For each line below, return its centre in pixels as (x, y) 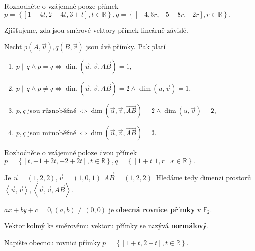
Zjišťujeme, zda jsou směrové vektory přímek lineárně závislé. (96, 30)
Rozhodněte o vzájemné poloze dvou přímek (71, 153)
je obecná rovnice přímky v (155, 209)
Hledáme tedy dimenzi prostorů (204, 177)
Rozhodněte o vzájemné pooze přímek (62, 6)
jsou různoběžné (52, 110)
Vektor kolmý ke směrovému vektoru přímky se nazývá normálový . (107, 226)
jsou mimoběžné (52, 132)
